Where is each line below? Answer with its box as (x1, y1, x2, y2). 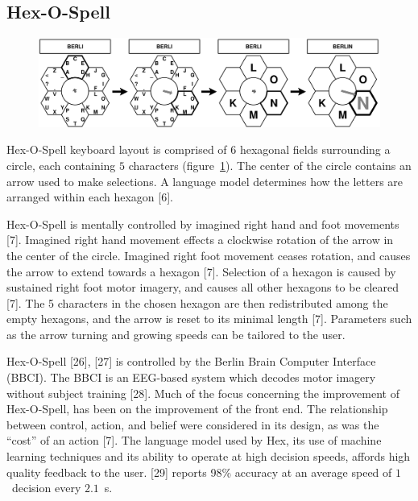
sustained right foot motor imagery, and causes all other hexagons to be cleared (6, 279, 399, 296)
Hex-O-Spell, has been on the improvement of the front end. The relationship (6, 400, 388, 417)
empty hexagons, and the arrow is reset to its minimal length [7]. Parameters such (6, 310, 412, 327)
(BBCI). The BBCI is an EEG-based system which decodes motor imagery (6, 369, 376, 386)
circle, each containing (6, 156, 116, 173)
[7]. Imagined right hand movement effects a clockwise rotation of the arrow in (6, 231, 394, 248)
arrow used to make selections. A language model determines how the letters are (6, 172, 404, 189)
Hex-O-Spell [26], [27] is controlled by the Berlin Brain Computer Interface (6, 353, 376, 370)
